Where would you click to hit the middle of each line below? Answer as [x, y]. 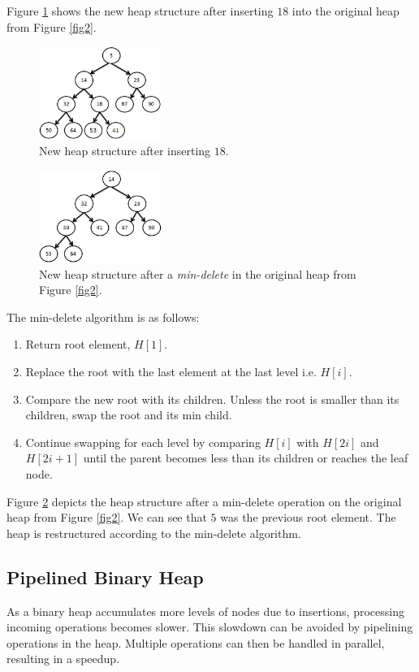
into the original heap [346, 11]
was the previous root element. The [308, 517]
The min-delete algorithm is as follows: [103, 316]
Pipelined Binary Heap [105, 577]
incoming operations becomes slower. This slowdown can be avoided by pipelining [210, 627]
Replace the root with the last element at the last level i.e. [171, 372]
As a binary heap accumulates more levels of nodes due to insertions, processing [205, 611]
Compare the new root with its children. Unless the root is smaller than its [212, 399]
